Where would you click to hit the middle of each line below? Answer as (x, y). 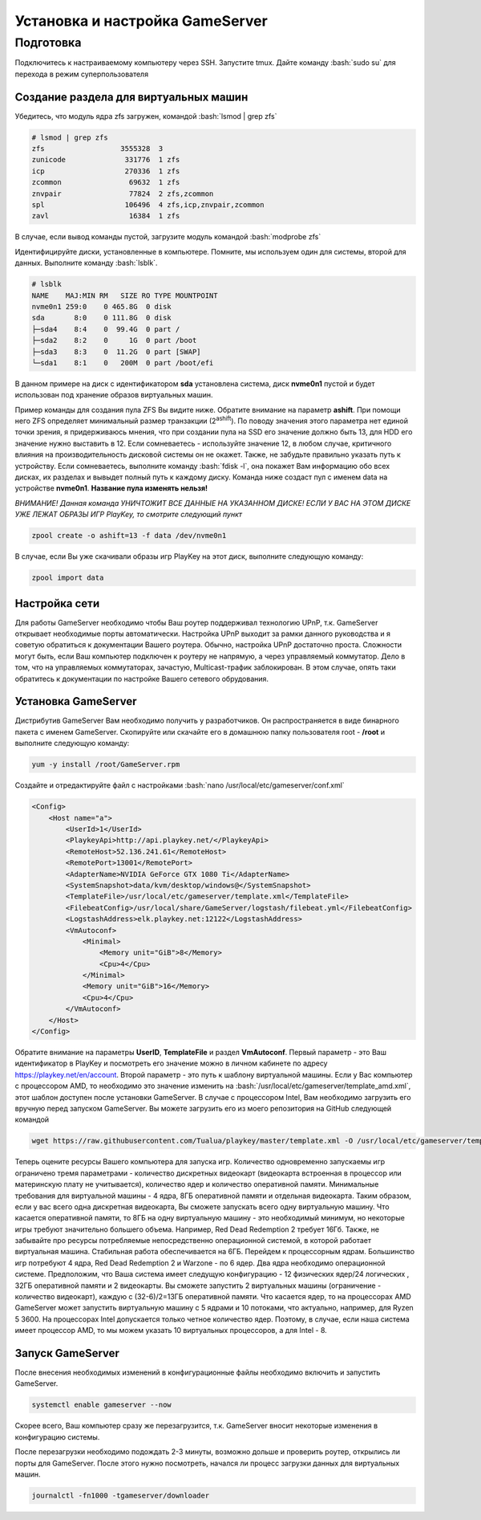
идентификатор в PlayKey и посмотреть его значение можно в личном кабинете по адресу (171, 1063)
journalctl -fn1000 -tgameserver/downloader (121, 1496)
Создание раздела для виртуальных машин (131, 97)
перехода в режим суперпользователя (81, 74)
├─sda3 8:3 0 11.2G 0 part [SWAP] (116, 352)
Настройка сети (57, 603)
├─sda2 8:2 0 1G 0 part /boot (114, 340)
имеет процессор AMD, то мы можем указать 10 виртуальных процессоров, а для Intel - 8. (171, 1331)
